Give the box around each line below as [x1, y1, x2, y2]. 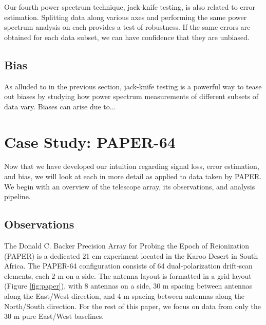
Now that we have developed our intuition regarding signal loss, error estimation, [4, 161, 259, 171]
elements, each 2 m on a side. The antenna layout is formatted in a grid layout [4, 270, 252, 281]
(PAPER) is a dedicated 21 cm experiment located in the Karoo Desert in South [4, 250, 258, 261]
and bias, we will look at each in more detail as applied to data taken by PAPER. [4, 171, 262, 182]
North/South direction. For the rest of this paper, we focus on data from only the [4, 300, 261, 311]
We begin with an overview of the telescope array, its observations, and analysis [4, 181, 255, 192]
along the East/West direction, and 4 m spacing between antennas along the [4, 291, 244, 301]
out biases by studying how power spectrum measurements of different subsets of [4, 91, 259, 102]
